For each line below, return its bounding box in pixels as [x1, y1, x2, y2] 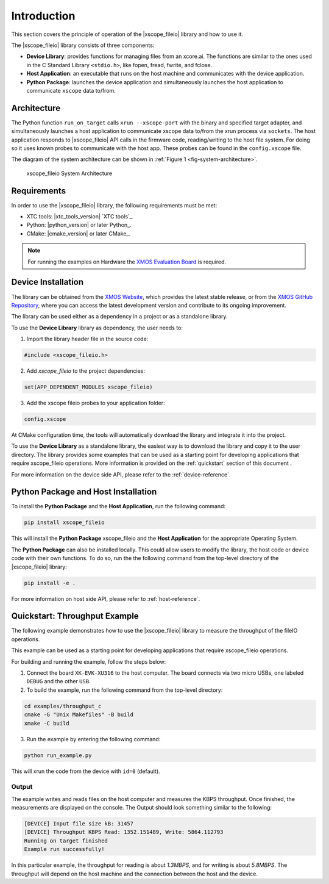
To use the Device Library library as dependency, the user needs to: [11, 324, 183, 331]
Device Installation [11, 277, 84, 287]
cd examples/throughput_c [24, 702, 102, 710]
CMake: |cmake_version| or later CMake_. [26, 229, 131, 237]
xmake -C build [24, 720, 69, 727]
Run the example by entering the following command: [26, 735, 161, 742]
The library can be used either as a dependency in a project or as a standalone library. [11, 313, 228, 320]
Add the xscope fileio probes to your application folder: [26, 400, 165, 407]
